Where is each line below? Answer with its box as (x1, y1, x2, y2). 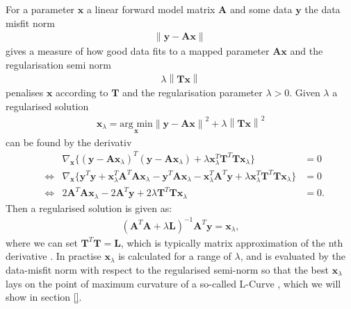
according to (56, 85, 108, 100)
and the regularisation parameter (122, 85, 263, 100)
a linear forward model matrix (86, 2, 215, 16)
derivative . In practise (6, 249, 101, 263)
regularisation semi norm (6, 57, 111, 71)
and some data (229, 2, 293, 16)
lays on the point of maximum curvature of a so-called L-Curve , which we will (6, 276, 341, 290)
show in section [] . (6, 290, 82, 304)
